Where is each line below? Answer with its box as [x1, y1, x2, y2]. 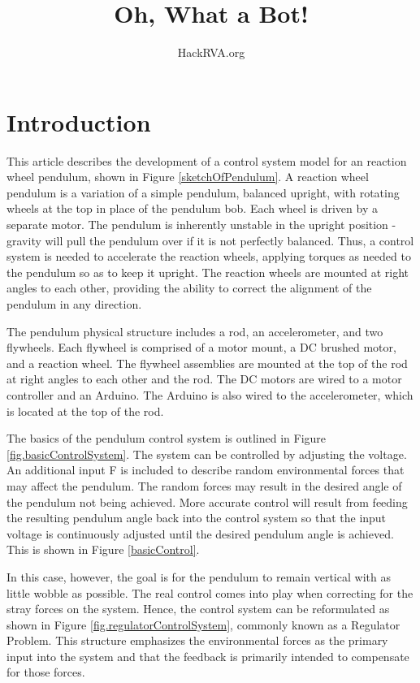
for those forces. [6, 664, 85, 681]
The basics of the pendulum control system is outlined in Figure [6, 430, 327, 447]
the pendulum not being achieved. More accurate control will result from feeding [6, 493, 408, 510]
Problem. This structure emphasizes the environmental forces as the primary [6, 632, 388, 649]
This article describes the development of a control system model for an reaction [6, 152, 407, 169]
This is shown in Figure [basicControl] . [6, 541, 200, 558]
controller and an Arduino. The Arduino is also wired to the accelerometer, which [6, 386, 414, 403]
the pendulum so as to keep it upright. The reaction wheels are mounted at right [6, 263, 409, 280]
